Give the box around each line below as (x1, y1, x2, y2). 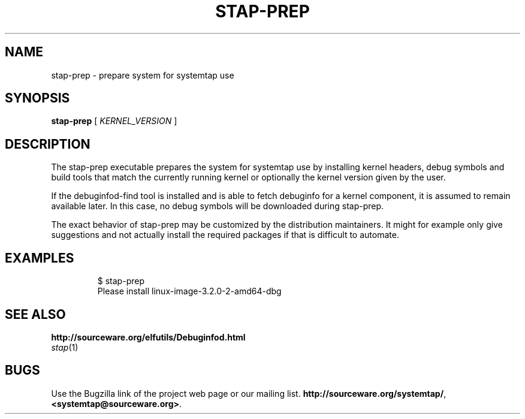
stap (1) (51, 342, 79, 352)
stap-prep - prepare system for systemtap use (51, 70, 234, 80)
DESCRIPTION (5, 136, 90, 152)
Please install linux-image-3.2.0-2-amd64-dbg (97, 286, 282, 297)
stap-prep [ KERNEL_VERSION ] (51, 116, 177, 126)
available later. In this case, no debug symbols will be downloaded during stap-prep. (51, 201, 384, 212)
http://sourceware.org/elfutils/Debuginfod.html (51, 331, 246, 342)
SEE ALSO (5, 306, 66, 322)
